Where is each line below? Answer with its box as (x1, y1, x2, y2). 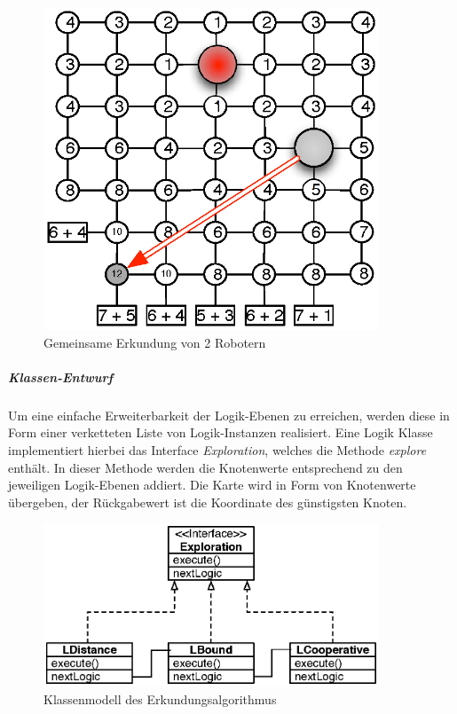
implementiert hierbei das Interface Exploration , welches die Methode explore (8, 440, 427, 459)
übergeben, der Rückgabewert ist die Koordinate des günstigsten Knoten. (8, 492, 407, 511)
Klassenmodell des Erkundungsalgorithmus (43, 689, 277, 708)
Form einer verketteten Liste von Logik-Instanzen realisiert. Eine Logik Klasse (8, 423, 433, 442)
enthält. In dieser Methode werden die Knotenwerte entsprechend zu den (8, 458, 403, 476)
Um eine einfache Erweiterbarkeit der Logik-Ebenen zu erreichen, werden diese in (8, 405, 450, 424)
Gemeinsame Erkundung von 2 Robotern (43, 333, 266, 351)
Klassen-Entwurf (8, 367, 114, 386)
